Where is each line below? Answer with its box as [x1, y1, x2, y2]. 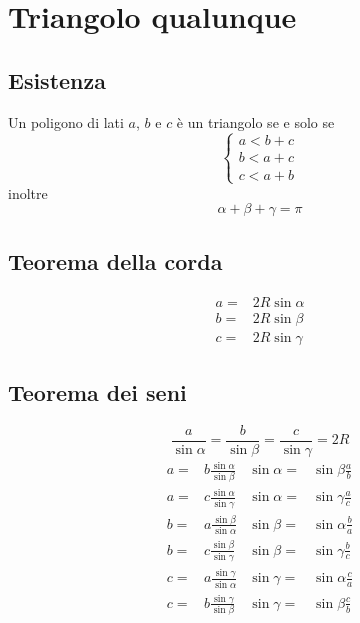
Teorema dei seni [8, 377, 187, 408]
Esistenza [8, 64, 106, 95]
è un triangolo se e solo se [176, 111, 335, 132]
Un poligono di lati [8, 111, 124, 132]
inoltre [8, 182, 48, 203]
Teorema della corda [8, 245, 223, 276]
